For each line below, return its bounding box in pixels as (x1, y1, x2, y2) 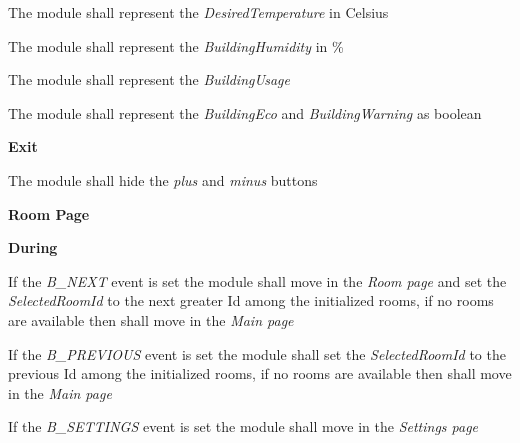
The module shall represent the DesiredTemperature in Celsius (8, 2, 389, 22)
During (8, 237, 58, 258)
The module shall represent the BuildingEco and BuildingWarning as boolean (8, 102, 482, 123)
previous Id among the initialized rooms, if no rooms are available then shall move (8, 363, 512, 384)
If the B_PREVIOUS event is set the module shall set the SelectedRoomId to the (8, 343, 506, 364)
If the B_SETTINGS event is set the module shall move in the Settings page (8, 416, 479, 437)
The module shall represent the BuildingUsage (8, 69, 290, 90)
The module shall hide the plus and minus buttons (8, 169, 318, 190)
